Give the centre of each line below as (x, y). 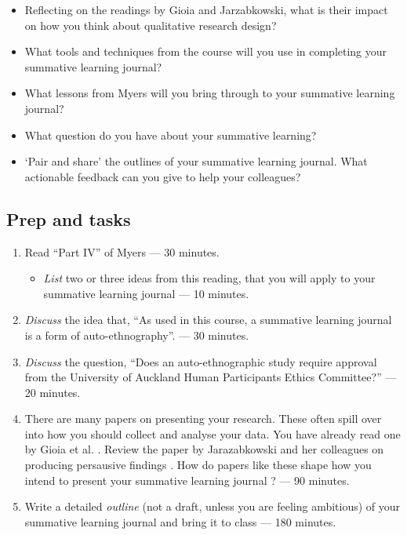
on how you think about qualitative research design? (151, 25)
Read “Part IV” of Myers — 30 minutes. (122, 251)
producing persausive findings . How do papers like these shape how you (198, 465)
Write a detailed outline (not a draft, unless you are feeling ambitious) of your (213, 506)
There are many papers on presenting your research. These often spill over (203, 419)
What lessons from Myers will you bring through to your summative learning (210, 93)
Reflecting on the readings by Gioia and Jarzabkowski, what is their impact (206, 9)
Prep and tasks (69, 218)
